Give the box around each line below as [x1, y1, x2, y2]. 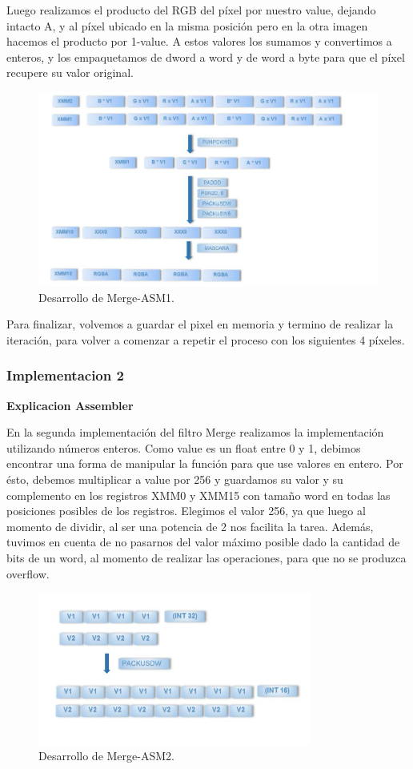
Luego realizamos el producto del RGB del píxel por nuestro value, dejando [6, 2, 376, 18]
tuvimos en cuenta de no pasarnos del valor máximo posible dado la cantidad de [6, 533, 400, 550]
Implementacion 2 [6, 365, 124, 385]
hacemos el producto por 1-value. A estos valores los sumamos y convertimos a [6, 33, 392, 50]
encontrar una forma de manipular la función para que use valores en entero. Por [6, 455, 403, 472]
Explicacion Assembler [6, 397, 134, 413]
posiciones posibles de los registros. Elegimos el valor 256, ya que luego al [6, 502, 366, 519]
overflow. [6, 565, 50, 582]
